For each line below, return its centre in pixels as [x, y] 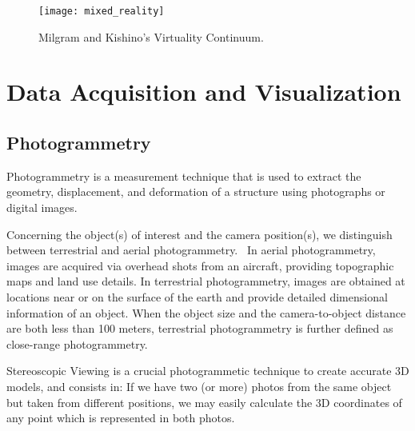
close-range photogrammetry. [77, 343]
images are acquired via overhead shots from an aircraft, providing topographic [200, 265]
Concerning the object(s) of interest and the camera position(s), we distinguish [200, 234]
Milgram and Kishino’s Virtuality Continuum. [151, 36]
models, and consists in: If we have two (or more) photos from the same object [199, 386]
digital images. [42, 208]
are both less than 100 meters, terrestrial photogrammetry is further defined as [200, 328]
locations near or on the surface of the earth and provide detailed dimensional [197, 296]
